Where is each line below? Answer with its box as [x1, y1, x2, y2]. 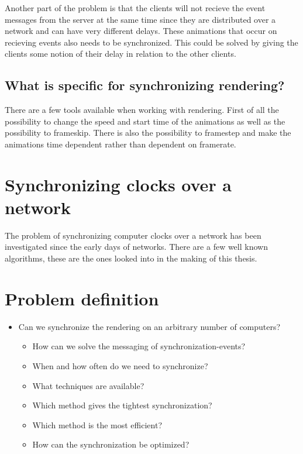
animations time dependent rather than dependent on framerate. [5, 137, 236, 150]
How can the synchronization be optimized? [32, 438, 190, 450]
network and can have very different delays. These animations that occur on [5, 25, 277, 37]
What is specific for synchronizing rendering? [5, 76, 285, 94]
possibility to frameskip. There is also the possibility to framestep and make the [5, 126, 291, 139]
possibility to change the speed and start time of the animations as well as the [5, 115, 285, 127]
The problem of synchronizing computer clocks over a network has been [5, 229, 261, 241]
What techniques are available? [32, 379, 144, 391]
